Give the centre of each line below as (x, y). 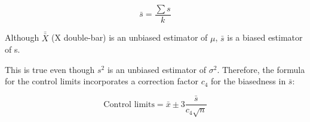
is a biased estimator (265, 37)
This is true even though (50, 69)
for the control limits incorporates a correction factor (102, 81)
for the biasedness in (248, 81)
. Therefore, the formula (261, 69)
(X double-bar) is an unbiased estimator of (130, 37)
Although (22, 37)
